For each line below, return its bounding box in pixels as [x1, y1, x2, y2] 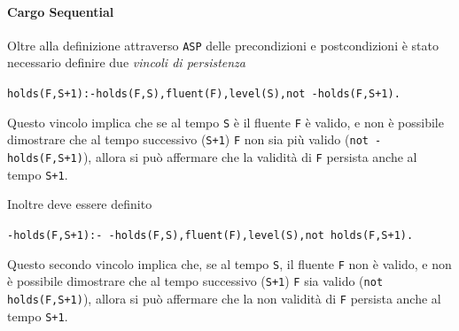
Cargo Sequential [7, 2, 114, 20]
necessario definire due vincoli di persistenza [7, 53, 245, 72]
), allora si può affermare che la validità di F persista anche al [82, 148, 417, 166]
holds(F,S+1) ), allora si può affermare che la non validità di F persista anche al [7, 289, 441, 307]
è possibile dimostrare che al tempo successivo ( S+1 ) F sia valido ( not [7, 272, 384, 290]
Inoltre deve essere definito [7, 195, 152, 213]
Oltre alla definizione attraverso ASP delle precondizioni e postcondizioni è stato [7, 35, 439, 54]
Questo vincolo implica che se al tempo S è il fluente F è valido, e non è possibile [7, 112, 444, 131]
